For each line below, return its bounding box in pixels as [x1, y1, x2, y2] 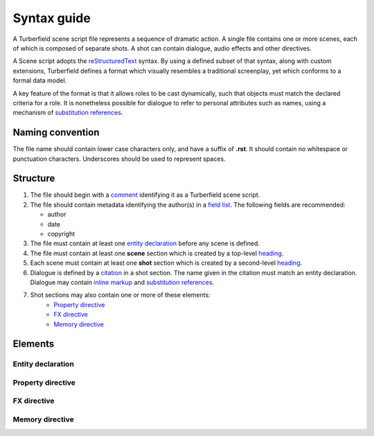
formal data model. [12, 76, 67, 85]
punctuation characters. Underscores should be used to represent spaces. [12, 155, 226, 163]
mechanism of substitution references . [12, 108, 123, 117]
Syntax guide [12, 10, 91, 26]
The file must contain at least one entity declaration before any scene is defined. [30, 239, 260, 247]
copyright [47, 229, 75, 238]
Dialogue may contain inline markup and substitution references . [30, 278, 215, 286]
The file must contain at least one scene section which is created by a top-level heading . [30, 249, 284, 257]
